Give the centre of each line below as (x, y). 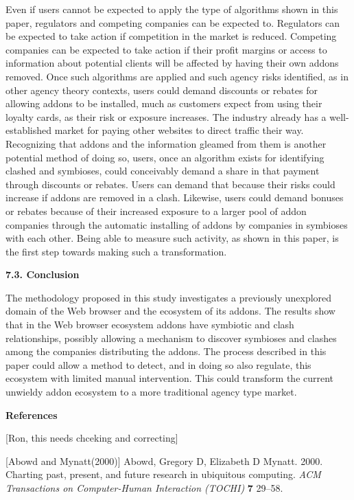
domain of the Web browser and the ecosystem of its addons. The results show (170, 311)
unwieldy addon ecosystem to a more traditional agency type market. (151, 392)
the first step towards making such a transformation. (116, 251)
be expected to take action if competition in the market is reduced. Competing (171, 36)
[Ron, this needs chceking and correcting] (92, 438)
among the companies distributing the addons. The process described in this (166, 351)
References (32, 414)
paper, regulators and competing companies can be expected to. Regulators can (173, 22)
